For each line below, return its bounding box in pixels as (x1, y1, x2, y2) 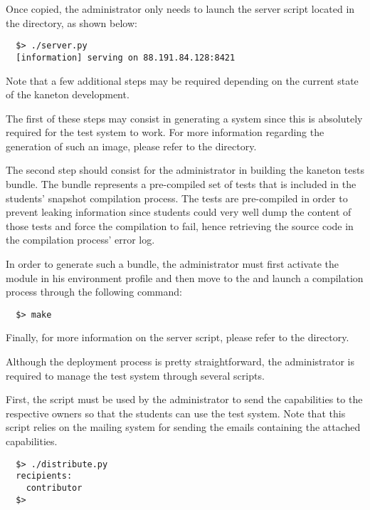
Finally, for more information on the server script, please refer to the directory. (6, 330, 349, 345)
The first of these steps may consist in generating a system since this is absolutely (6, 110, 363, 125)
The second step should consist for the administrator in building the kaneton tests (6, 162, 364, 177)
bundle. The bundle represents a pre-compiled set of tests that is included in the (6, 177, 356, 192)
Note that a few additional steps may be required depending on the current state (6, 73, 359, 88)
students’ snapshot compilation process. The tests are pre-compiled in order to (6, 190, 348, 205)
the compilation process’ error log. (6, 232, 155, 247)
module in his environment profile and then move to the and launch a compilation (6, 270, 364, 285)
